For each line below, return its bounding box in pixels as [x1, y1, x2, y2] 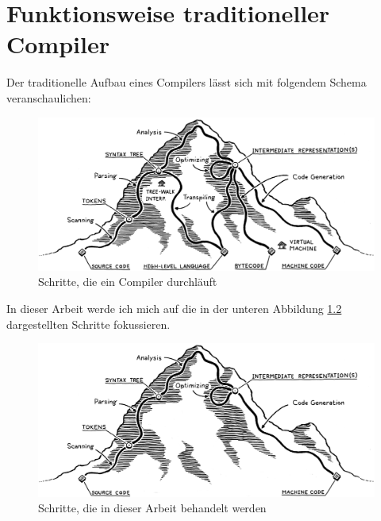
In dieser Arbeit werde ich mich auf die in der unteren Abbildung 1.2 [6, 300, 342, 317]
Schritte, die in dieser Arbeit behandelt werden [38, 500, 267, 516]
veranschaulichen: [6, 89, 91, 106]
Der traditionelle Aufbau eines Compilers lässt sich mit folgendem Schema [6, 74, 367, 91]
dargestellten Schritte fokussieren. [6, 315, 171, 332]
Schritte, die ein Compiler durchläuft [38, 273, 217, 290]
